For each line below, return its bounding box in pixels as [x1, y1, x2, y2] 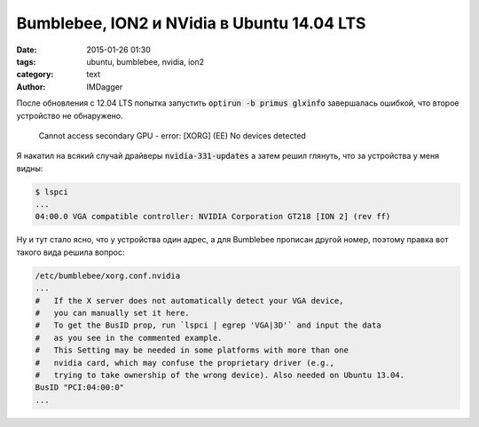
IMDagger [86, 81, 123, 92]
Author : [16, 81, 46, 92]
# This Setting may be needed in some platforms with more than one [35, 345, 349, 355]
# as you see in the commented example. [35, 333, 223, 343]
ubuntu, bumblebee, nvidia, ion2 [86, 56, 205, 67]
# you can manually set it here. [35, 307, 190, 318]
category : [16, 69, 54, 80]
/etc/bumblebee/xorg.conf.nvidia [35, 271, 181, 281]
